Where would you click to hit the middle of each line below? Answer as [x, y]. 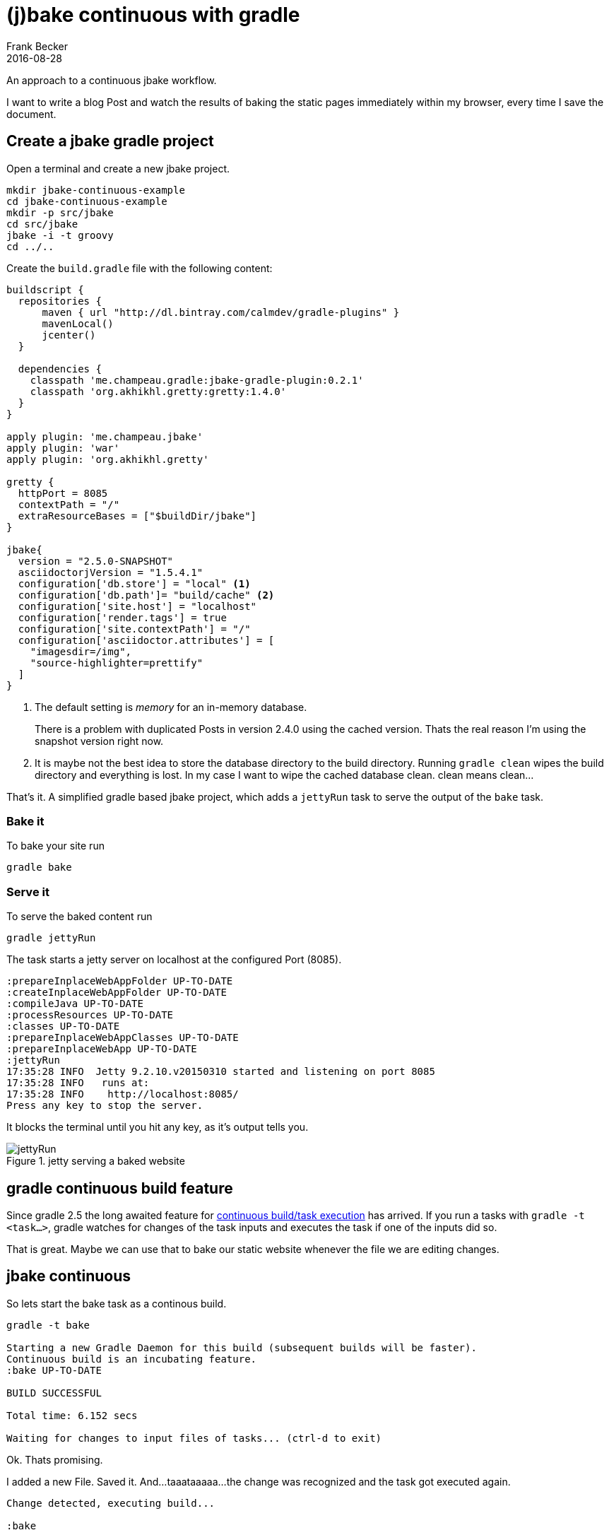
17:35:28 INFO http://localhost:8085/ [123, 1094]
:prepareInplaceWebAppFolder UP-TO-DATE [120, 981]
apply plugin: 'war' [63, 448]
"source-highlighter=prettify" [117, 663]
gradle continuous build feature [120, 1188]
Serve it [28, 892]
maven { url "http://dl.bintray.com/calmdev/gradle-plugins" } [221, 312]
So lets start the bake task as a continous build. [117, 1303]
